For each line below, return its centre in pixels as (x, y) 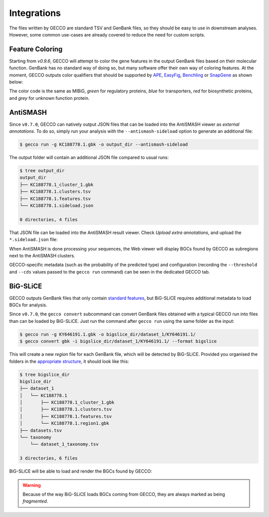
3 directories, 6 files (49, 458)
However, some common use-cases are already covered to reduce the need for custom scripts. (107, 34)
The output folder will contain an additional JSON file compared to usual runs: (89, 158)
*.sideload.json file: (33, 240)
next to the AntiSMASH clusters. (42, 256)
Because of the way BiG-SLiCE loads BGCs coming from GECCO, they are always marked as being (124, 494)
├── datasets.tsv (41, 430)
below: (16, 82)
